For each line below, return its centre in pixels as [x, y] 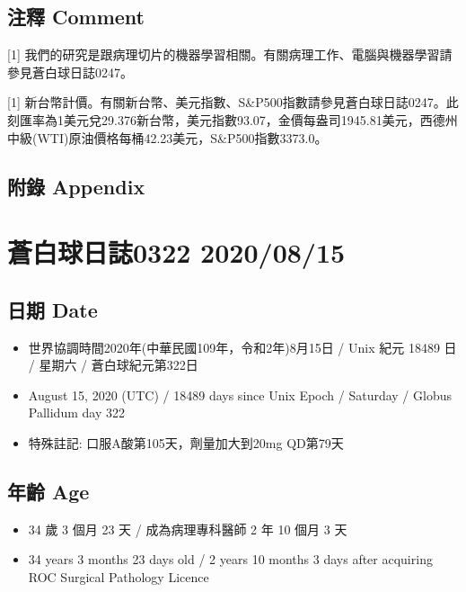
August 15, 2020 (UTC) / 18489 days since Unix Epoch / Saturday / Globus [240, 395]
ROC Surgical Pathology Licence [119, 576]
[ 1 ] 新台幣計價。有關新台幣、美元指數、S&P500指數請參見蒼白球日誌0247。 [227, 102]
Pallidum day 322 [76, 413]
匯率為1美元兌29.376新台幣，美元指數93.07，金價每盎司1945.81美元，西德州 [238, 119]
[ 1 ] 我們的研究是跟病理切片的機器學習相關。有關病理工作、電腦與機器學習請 [230, 54]
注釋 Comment [76, 17]
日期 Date [53, 309]
